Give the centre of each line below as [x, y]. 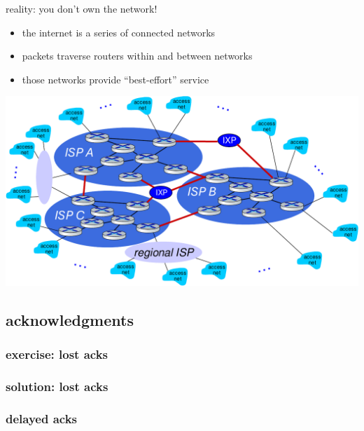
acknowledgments [70, 320]
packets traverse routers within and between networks [137, 56]
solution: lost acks [57, 386]
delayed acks [41, 419]
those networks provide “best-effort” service [115, 79]
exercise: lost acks [57, 354]
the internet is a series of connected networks [119, 32]
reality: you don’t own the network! [82, 8]
